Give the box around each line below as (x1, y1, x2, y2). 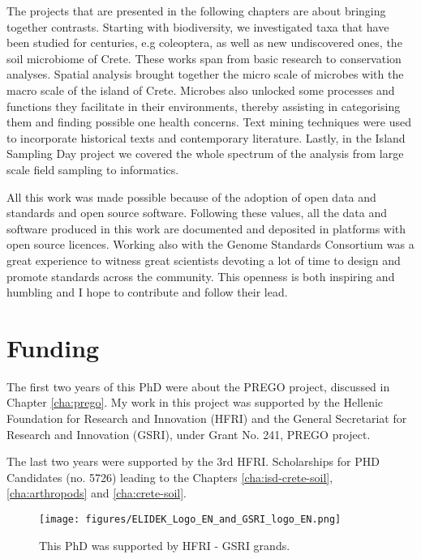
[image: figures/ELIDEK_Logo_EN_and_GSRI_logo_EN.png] (39, 513, 342, 525)
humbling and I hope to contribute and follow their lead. (6, 284, 288, 301)
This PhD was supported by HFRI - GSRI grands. (39, 536, 290, 553)
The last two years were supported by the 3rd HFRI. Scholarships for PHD (6, 453, 380, 470)
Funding (6, 331, 100, 364)
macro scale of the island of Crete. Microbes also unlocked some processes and (6, 81, 395, 98)
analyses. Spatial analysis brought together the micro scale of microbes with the (6, 66, 404, 83)
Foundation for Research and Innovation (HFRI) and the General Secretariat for (6, 410, 407, 426)
